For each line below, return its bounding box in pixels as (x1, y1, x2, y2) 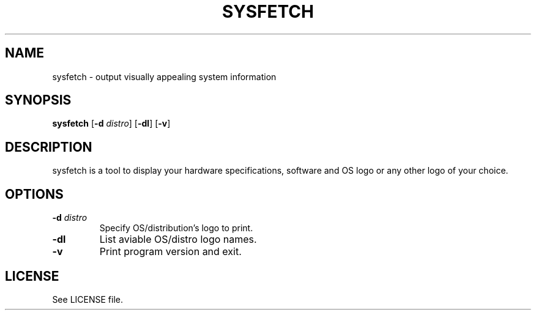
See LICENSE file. (52, 294, 123, 305)
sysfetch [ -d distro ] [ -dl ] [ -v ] (52, 118, 171, 129)
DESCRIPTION (5, 139, 92, 155)
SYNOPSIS (5, 92, 72, 108)
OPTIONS (5, 186, 64, 202)
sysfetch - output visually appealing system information (52, 71, 277, 82)
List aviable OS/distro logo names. (99, 233, 257, 246)
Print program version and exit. (99, 245, 242, 258)
